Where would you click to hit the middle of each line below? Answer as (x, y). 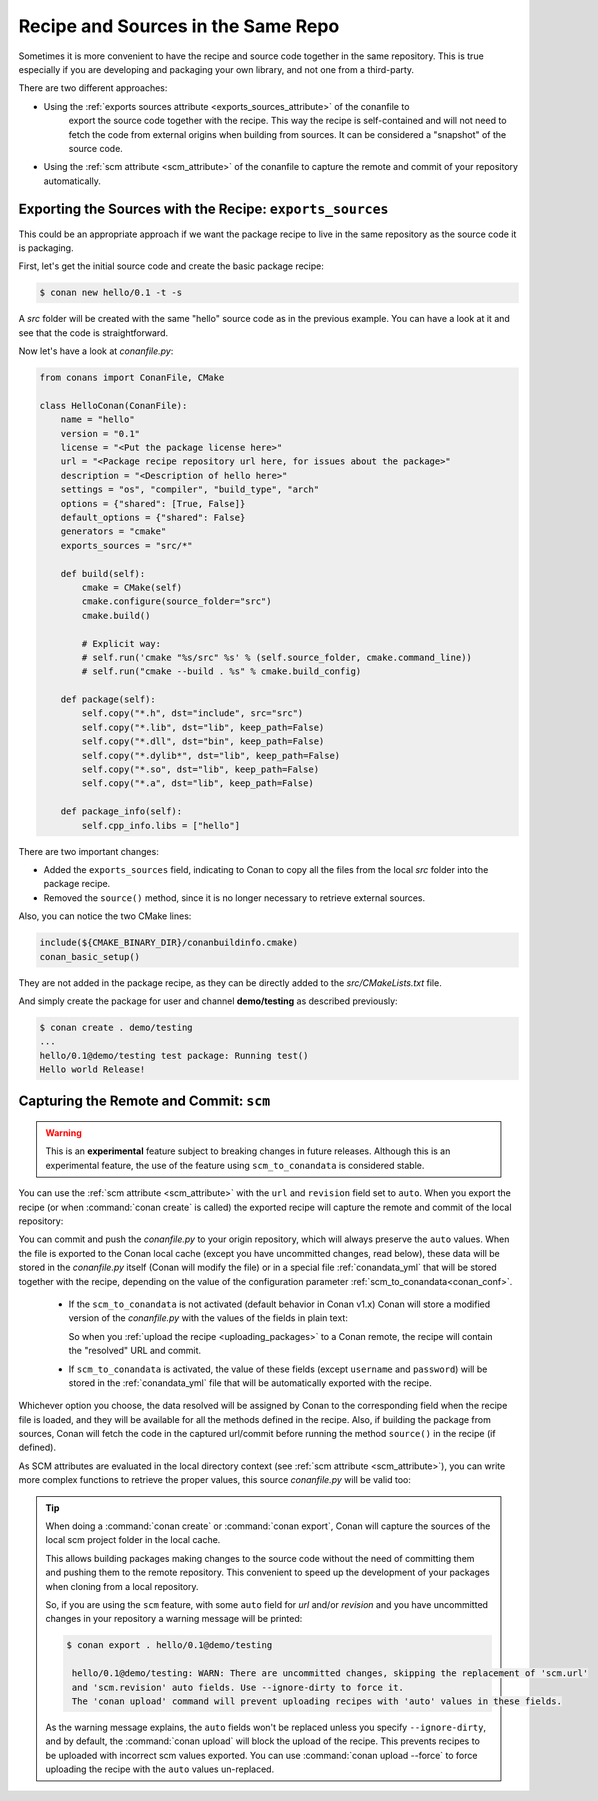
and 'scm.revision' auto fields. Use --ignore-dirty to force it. (238, 1687)
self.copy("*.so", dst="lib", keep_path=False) (200, 769)
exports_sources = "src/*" (127, 545)
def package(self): (108, 699)
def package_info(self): (121, 811)
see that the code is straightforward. (93, 332)
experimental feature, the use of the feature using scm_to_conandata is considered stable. (235, 1165)
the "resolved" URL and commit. (135, 1351)
